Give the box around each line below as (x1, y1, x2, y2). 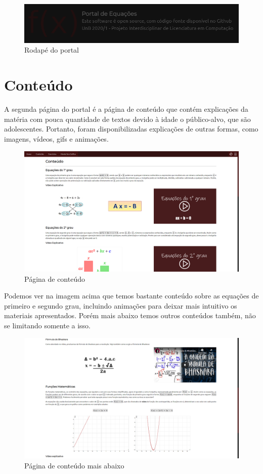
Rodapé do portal (24, 45, 79, 55)
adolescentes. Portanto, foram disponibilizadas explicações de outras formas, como (4, 123, 258, 134)
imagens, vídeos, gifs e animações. (4, 133, 109, 144)
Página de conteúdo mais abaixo (24, 460, 124, 470)
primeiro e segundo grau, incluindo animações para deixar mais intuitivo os (4, 300, 237, 311)
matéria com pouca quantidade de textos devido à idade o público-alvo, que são (4, 113, 251, 124)
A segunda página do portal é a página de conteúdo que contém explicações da (4, 104, 248, 114)
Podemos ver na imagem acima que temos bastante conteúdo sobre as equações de (4, 290, 259, 301)
